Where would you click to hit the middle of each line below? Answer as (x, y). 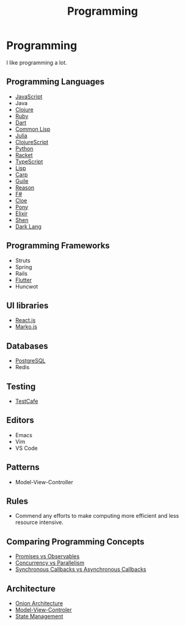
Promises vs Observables (47, 556)
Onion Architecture (39, 603)
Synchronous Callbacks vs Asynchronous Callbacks (81, 569)
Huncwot (27, 286)
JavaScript (29, 97)
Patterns (23, 467)
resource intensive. (39, 522)
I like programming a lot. (37, 62)
